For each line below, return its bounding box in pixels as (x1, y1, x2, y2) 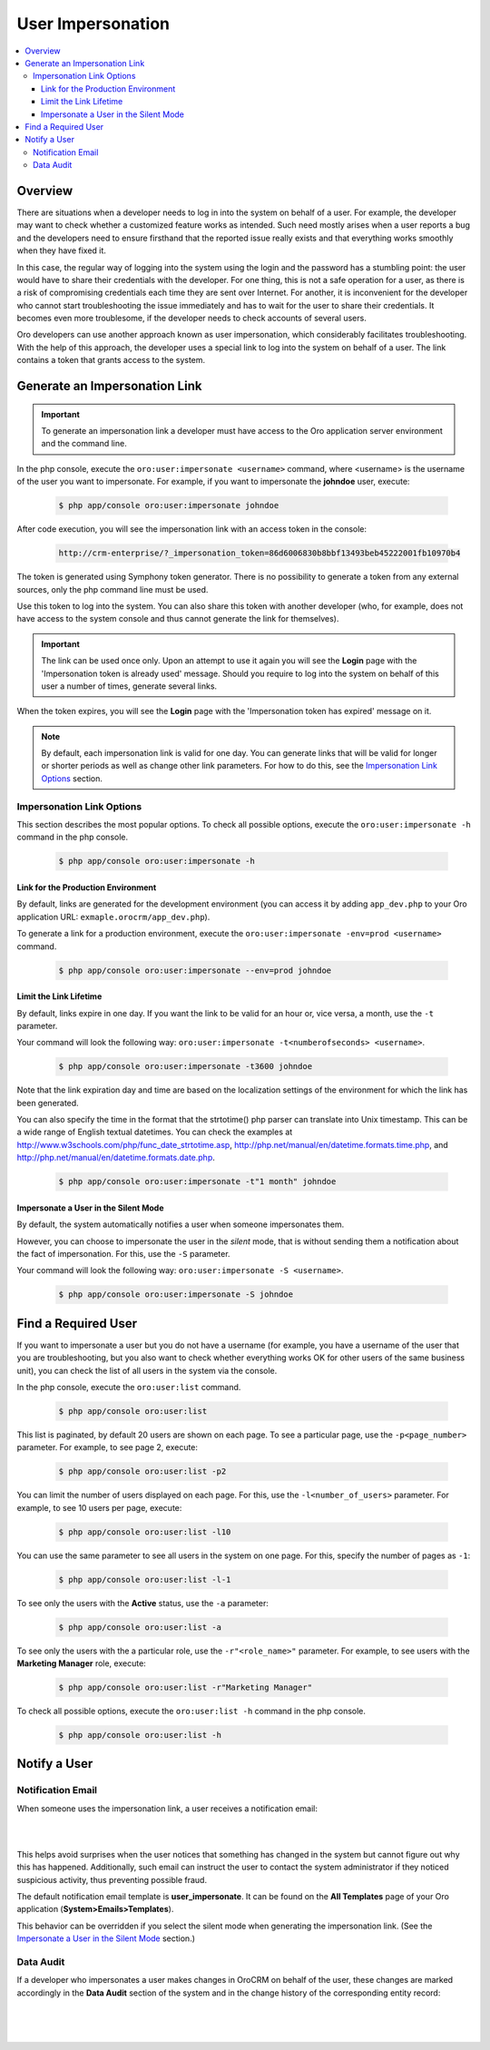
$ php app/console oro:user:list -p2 (58, 1466, 227, 1476)
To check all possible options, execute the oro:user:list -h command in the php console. (16, 1705, 367, 1716)
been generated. (16, 1097, 79, 1108)
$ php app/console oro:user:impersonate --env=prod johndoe (58, 965, 332, 976)
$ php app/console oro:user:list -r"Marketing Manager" (58, 1682, 313, 1692)
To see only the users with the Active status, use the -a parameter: (16, 1597, 269, 1608)
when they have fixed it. (16, 245, 106, 256)
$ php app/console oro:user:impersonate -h (58, 856, 256, 867)
